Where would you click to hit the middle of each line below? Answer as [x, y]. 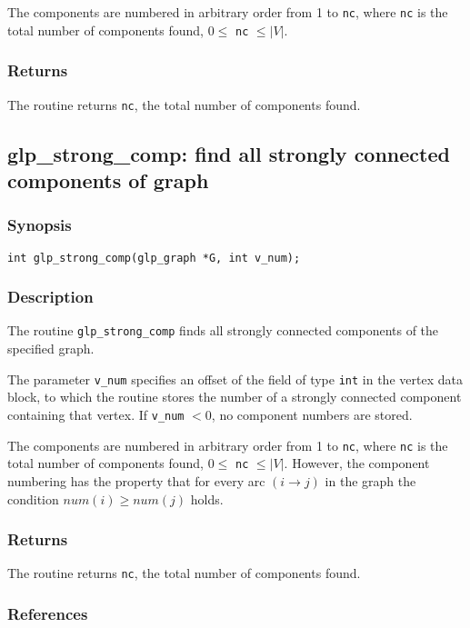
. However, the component [357, 463]
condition [33, 498]
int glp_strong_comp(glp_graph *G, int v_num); [154, 258]
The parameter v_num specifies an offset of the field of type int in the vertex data [235, 379]
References [48, 613]
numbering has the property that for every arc [136, 480]
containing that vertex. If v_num [96, 414]
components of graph [108, 179]
